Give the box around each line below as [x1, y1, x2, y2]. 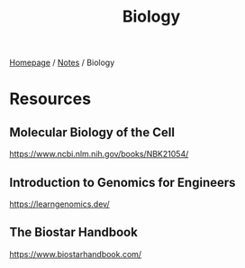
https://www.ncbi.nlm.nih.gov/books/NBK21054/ [9, 149, 189, 160]
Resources [9, 88, 92, 109]
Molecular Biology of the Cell [9, 125, 176, 140]
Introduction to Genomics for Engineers [9, 174, 236, 190]
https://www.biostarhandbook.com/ [9, 248, 142, 259]
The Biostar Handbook [9, 225, 138, 240]
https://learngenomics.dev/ [9, 199, 110, 209]
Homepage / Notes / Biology [9, 57, 115, 69]
